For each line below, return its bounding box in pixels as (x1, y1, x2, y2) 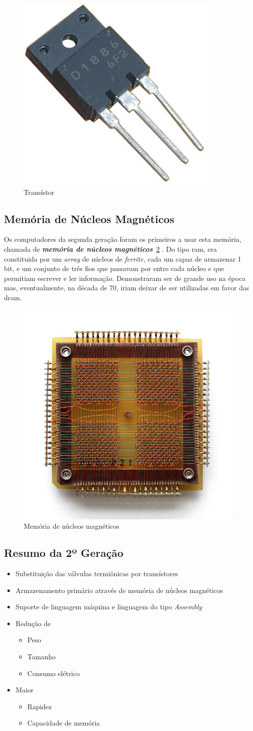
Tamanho (27, 651, 56, 661)
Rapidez (27, 701, 52, 711)
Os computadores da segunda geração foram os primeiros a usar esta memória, (4, 234, 242, 244)
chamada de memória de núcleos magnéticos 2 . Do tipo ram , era (4, 243, 217, 254)
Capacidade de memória (27, 718, 100, 728)
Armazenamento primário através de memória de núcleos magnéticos (15, 585, 223, 595)
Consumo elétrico (27, 668, 80, 678)
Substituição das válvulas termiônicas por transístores (15, 568, 179, 578)
